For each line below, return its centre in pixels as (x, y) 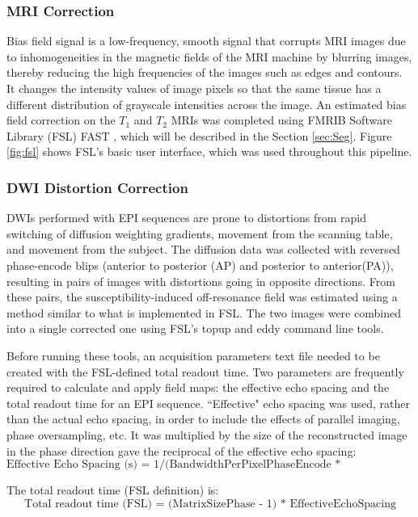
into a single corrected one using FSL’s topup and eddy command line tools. (195, 328)
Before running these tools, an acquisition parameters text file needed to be (193, 355)
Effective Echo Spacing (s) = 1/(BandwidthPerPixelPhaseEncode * (174, 465)
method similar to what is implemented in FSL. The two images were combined (204, 312)
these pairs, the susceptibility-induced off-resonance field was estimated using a (202, 297)
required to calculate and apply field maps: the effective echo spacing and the (198, 387)
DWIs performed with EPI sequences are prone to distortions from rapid (186, 218)
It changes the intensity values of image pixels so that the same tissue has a (194, 88)
